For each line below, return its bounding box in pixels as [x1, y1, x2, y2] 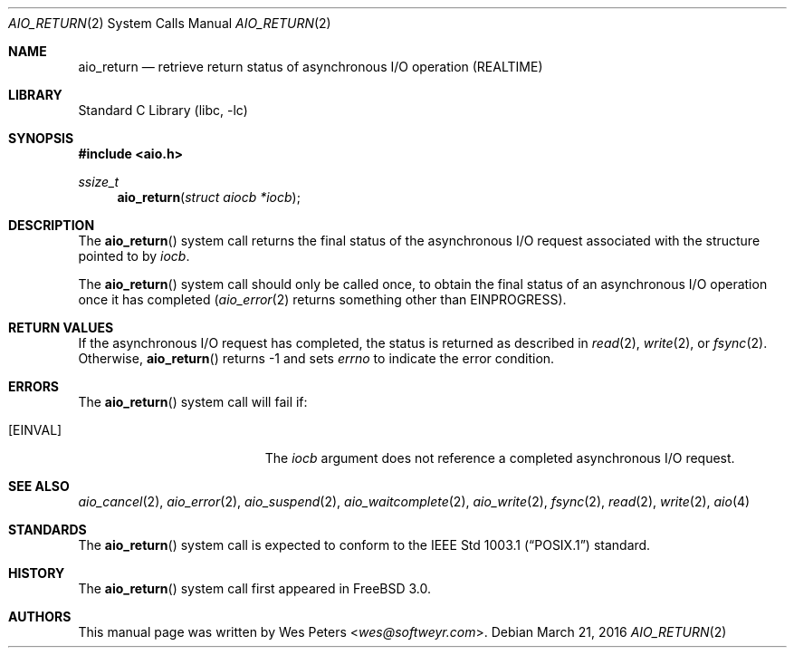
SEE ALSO [8, 478, 70, 494]
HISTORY [8, 565, 65, 581]
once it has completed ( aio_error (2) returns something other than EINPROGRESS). [78, 292, 567, 307]
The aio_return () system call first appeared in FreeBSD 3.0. [78, 581, 431, 596]
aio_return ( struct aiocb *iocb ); [117, 189, 301, 205]
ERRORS [8, 379, 60, 394]
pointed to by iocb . [78, 248, 190, 264]
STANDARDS [8, 522, 87, 537]
